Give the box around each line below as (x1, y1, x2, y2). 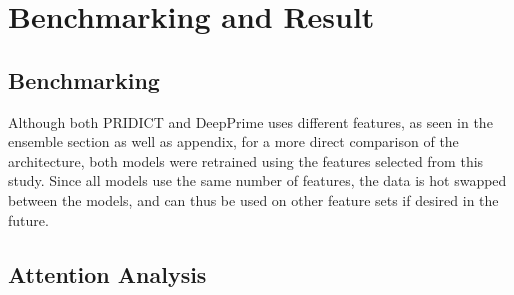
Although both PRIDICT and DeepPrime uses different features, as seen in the (8, 111, 493, 132)
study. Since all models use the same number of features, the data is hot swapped (8, 170, 507, 191)
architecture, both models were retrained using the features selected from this (8, 150, 484, 171)
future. (8, 209, 49, 230)
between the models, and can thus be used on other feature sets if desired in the (8, 189, 499, 210)
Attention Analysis (8, 258, 207, 289)
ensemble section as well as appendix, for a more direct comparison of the (8, 131, 459, 152)
